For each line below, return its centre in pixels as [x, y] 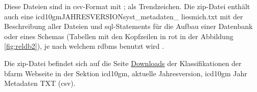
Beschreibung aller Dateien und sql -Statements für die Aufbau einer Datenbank [128, 26]
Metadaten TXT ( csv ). [40, 83]
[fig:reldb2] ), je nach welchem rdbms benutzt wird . [84, 46]
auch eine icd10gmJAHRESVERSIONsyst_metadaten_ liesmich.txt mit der [124, 16]
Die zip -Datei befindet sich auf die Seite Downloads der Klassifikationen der [123, 63]
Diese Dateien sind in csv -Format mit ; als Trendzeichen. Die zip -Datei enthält [127, 6]
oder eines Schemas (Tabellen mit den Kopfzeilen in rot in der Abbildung [119, 36]
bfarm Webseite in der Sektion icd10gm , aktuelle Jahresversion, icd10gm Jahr [126, 73]
